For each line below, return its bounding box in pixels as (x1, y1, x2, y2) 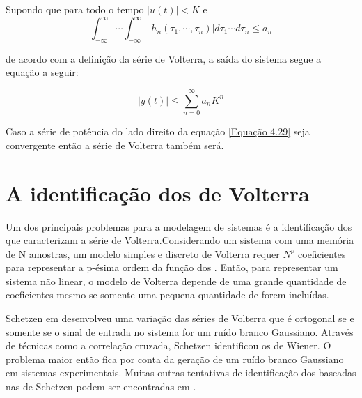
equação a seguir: (6, 65, 79, 79)
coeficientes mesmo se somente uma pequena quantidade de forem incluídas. (6, 287, 329, 302)
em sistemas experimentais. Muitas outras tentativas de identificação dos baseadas (6, 365, 356, 380)
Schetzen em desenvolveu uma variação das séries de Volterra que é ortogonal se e (6, 311, 354, 326)
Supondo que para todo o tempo (6, 2, 144, 16)
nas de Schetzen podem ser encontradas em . (6, 379, 196, 394)
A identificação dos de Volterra (6, 178, 310, 207)
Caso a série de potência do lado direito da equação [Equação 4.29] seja (6, 124, 310, 139)
